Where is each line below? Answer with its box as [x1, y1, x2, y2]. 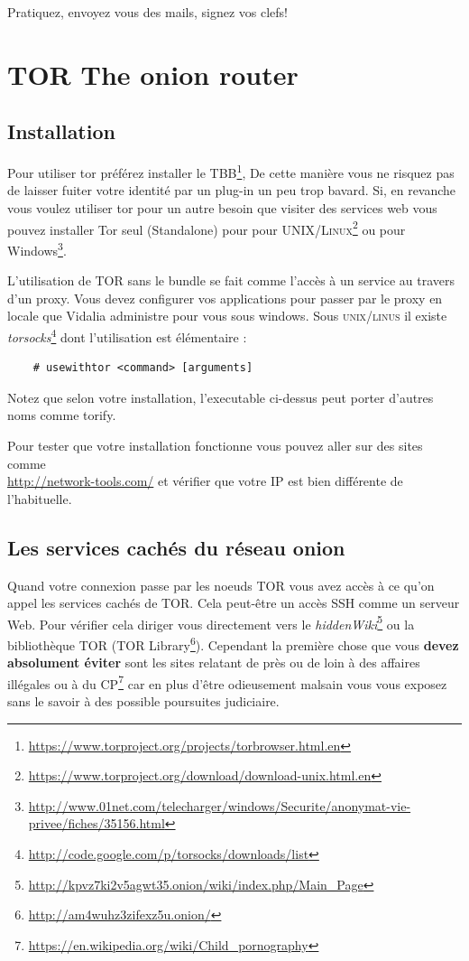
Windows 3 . [7, 238, 67, 259]
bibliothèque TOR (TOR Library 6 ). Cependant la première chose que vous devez [7, 632, 459, 654]
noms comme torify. [7, 406, 116, 425]
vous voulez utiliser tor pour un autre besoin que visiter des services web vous [7, 199, 437, 218]
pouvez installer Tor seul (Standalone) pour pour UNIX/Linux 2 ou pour [7, 217, 406, 238]
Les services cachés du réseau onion [7, 533, 345, 561]
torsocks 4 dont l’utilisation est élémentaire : [7, 324, 247, 346]
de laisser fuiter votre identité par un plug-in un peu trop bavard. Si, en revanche [7, 181, 456, 200]
